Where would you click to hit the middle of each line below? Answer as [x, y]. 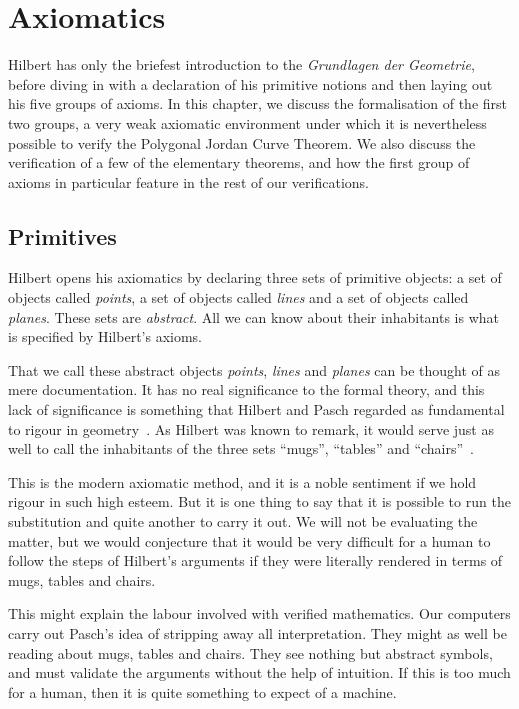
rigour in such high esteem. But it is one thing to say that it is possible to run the [259, 501]
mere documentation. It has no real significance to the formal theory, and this [246, 389]
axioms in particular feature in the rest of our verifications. [188, 181]
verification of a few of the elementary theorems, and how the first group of [239, 162]
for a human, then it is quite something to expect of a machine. [202, 691]
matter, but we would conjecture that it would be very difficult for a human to [249, 540]
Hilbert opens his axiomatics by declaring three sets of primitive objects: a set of [255, 277]
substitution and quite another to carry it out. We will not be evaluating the [243, 521]
